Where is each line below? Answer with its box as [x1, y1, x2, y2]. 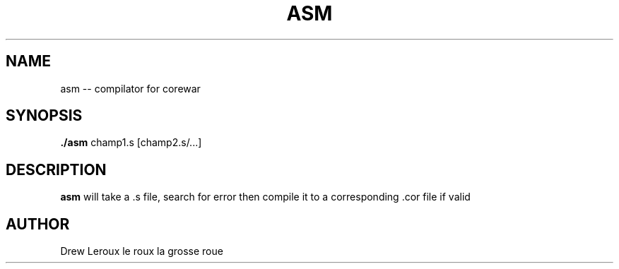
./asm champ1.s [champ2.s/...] [60, 136, 202, 149]
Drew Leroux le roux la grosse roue [60, 245, 223, 258]
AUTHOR [6, 215, 70, 233]
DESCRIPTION [6, 160, 107, 179]
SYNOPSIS [6, 107, 83, 125]
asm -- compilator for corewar [60, 82, 201, 95]
